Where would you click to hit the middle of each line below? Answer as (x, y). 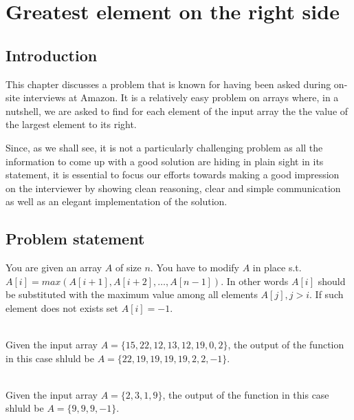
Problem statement (75, 239)
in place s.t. (277, 267)
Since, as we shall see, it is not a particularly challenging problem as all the (164, 147)
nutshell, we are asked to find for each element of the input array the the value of (177, 111)
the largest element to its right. (71, 124)
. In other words (255, 281)
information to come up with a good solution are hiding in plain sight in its (165, 161)
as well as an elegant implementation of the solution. (117, 201)
